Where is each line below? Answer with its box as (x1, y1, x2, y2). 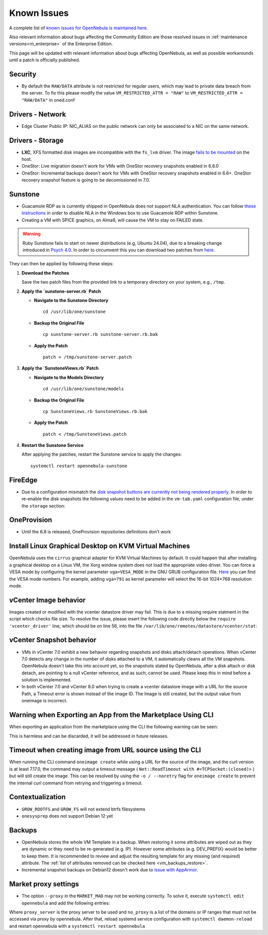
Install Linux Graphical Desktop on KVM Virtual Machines (9, 542, 191, 550)
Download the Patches (21, 270, 69, 276)
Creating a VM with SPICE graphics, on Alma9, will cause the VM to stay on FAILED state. (21, 217, 204, 223)
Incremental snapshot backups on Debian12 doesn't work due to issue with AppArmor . (21, 867, 199, 873)
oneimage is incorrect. (21, 698, 68, 704)
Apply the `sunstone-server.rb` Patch (21, 288, 101, 294)
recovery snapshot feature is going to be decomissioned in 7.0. (21, 177, 150, 183)
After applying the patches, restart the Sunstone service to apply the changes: (21, 451, 182, 457)
